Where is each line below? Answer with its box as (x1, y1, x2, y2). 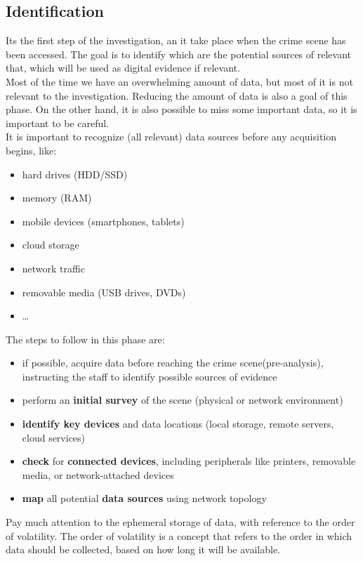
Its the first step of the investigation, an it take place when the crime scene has (6, 33, 346, 48)
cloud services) (22, 430, 86, 444)
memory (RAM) (22, 190, 92, 205)
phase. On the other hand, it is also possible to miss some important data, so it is (6, 102, 357, 117)
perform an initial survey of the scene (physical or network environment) (22, 392, 343, 407)
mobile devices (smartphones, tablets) (22, 213, 185, 228)
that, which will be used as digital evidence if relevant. (6, 60, 240, 75)
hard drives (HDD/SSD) (22, 166, 128, 181)
